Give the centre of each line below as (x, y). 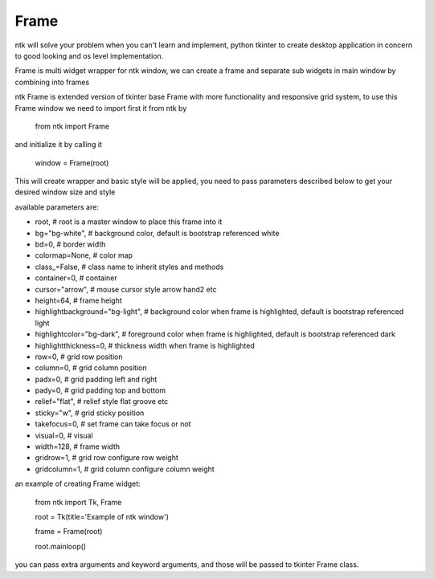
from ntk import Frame (72, 126)
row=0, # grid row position (79, 357)
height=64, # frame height (78, 300)
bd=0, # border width (70, 244)
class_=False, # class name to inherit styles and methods (129, 267)
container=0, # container (76, 278)
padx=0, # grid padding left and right (96, 379)
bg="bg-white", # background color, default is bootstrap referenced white (157, 233)
